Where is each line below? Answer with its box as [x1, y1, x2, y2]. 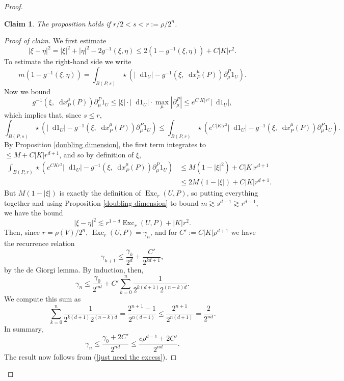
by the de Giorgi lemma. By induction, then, [4, 264, 144, 275]
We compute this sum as [4, 293, 81, 304]
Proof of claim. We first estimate [4, 35, 107, 46]
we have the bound [4, 207, 63, 218]
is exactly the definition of [59, 187, 141, 198]
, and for [150, 227, 177, 237]
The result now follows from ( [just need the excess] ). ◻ [4, 351, 177, 362]
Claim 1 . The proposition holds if [4, 18, 111, 29]
